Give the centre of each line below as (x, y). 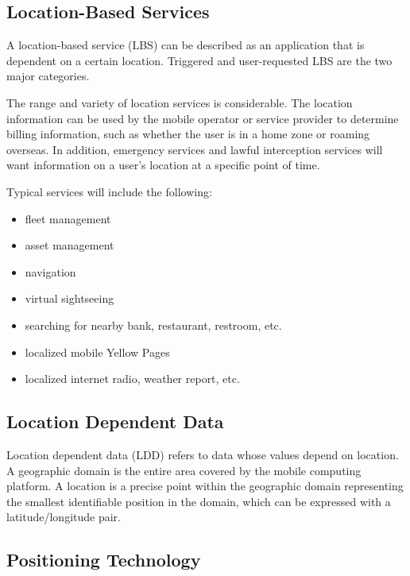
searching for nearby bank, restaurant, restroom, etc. (153, 325)
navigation (50, 271)
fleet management (68, 218)
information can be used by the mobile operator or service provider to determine (203, 118)
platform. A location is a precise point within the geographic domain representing (205, 486)
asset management (70, 245)
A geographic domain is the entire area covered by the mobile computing (184, 470)
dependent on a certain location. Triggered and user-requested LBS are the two (199, 60)
